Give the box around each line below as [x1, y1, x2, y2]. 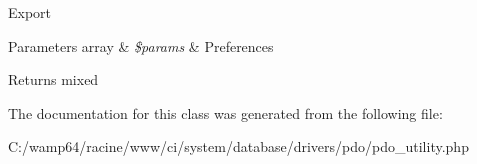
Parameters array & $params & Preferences [8, 35, 274, 56]
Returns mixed [8, 69, 99, 90]
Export [8, 2, 52, 22]
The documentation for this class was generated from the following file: [8, 102, 443, 123]
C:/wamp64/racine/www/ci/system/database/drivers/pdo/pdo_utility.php [8, 136, 469, 157]
